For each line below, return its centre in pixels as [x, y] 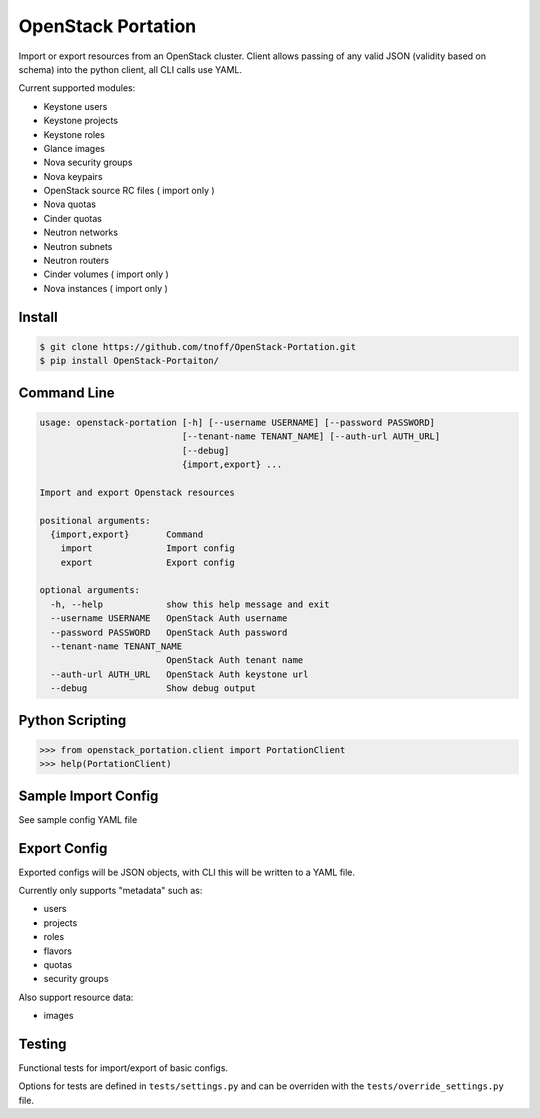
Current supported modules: [77, 88]
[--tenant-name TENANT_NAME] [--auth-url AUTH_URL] [311, 436]
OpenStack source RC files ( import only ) [129, 191]
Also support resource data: [76, 997]
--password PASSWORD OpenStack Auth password [169, 632]
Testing [42, 1043]
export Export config [147, 562]
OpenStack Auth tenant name [234, 660]
